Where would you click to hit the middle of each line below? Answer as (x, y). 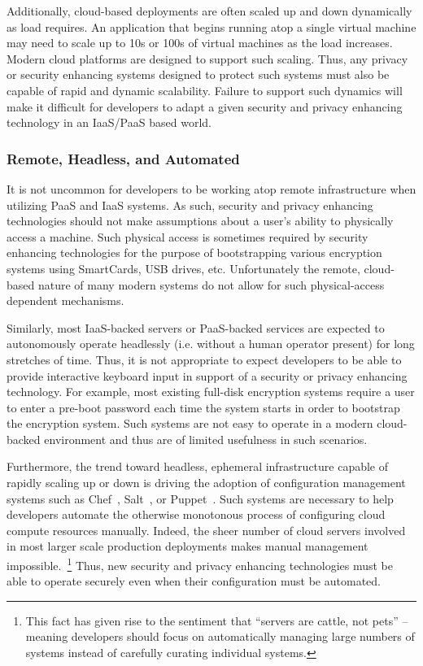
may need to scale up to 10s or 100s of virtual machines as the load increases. (200, 43)
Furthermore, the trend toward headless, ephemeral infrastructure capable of (198, 466)
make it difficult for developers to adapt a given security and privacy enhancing (205, 106)
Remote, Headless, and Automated (123, 158)
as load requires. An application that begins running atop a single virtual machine (211, 26)
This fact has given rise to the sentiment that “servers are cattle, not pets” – (217, 620)
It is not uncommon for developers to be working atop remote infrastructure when (211, 188)
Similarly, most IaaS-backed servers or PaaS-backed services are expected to (196, 327)
